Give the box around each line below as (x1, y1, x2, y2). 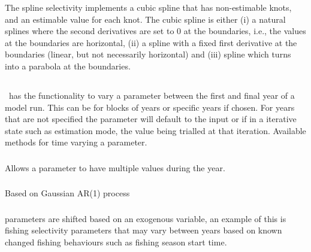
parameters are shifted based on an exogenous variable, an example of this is (5, 212, 286, 224)
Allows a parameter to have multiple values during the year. (5, 161, 225, 174)
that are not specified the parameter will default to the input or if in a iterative (5, 113, 297, 125)
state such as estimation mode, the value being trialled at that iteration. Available (5, 124, 306, 136)
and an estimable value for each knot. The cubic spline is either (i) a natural (5, 13, 286, 25)
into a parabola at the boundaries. (5, 59, 131, 72)
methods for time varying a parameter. (5, 136, 147, 148)
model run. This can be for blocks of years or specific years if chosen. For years (5, 101, 295, 113)
